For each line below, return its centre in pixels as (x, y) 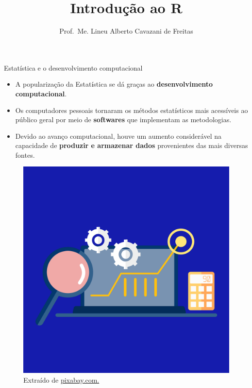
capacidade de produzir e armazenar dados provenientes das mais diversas (132, 145)
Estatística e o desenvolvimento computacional (73, 67)
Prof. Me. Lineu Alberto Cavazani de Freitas (126, 31)
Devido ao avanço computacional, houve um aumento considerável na (118, 136)
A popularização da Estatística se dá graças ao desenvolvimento (114, 84)
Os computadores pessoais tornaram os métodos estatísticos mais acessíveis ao (132, 110)
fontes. (25, 155)
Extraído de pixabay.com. (61, 380)
